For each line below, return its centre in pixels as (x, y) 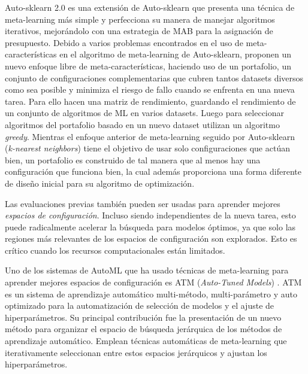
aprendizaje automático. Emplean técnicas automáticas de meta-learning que (146, 341)
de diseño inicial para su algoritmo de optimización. (100, 183)
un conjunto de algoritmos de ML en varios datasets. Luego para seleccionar (145, 113)
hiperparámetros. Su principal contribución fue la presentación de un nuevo (143, 317)
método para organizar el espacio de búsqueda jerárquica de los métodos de (144, 329)
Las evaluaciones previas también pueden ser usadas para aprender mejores (143, 203)
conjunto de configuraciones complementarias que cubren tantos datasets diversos (154, 77)
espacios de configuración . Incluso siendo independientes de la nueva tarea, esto (150, 215)
